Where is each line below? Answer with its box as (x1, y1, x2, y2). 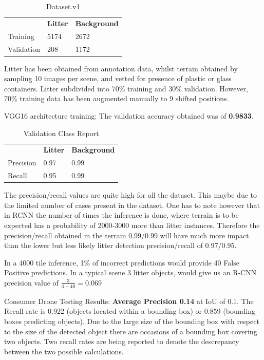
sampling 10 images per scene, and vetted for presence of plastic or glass (4, 73, 232, 84)
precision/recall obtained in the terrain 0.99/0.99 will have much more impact (4, 230, 249, 240)
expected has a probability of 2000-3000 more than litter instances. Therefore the (4, 220, 260, 230)
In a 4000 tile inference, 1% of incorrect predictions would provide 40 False (4, 257, 239, 268)
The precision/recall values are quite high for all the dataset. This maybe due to (4, 190, 257, 200)
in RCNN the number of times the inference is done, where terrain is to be (4, 210, 239, 220)
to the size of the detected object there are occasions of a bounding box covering (4, 326, 257, 336)
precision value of (4, 277, 59, 288)
